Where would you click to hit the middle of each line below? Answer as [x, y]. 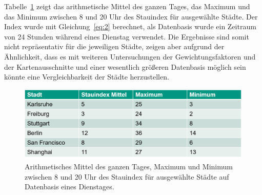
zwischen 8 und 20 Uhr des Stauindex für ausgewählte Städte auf [127, 176]
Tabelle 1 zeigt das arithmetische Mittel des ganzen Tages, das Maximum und [127, 6]
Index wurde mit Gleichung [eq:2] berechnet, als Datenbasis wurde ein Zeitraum [130, 26]
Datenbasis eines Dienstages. [69, 187]
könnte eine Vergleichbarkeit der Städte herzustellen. [87, 77]
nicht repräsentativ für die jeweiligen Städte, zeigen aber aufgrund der [114, 46]
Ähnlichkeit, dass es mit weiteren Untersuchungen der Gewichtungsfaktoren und [130, 56]
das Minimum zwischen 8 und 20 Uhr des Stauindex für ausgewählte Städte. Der [131, 16]
